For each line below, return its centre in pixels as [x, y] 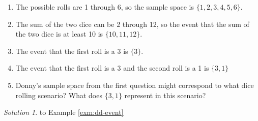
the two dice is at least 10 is [59, 34]
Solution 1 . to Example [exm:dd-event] [64, 112]
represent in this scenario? [165, 95]
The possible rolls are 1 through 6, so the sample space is [105, 7]
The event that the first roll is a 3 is [72, 51]
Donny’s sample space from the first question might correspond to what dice [135, 85]
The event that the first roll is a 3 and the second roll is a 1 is [112, 68]
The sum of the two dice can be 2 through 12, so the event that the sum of [132, 24]
